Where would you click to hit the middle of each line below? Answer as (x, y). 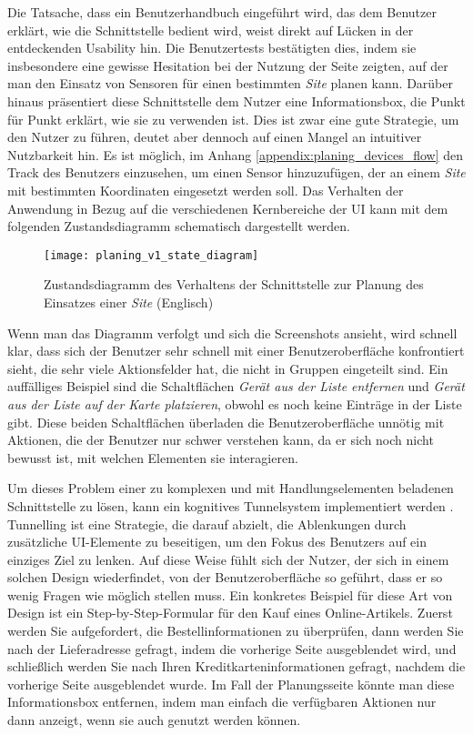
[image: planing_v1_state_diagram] (151, 255)
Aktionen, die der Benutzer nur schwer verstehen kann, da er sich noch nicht (221, 440)
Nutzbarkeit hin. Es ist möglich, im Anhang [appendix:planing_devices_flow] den (236, 154)
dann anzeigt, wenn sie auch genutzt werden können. (154, 720)
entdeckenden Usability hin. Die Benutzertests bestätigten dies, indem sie (212, 48)
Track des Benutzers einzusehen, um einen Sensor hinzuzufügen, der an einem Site (236, 172)
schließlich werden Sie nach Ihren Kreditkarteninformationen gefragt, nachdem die (236, 666)
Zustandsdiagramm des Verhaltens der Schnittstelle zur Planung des (234, 284)
